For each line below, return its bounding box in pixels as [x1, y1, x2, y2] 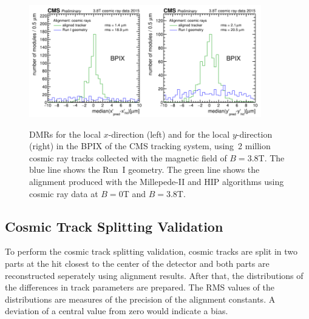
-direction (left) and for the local [108, 127, 230, 140]
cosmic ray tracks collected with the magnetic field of [29, 151, 227, 164]
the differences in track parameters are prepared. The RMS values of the [5, 281, 274, 294]
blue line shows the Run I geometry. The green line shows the [29, 163, 260, 176]
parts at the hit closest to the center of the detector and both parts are [5, 257, 270, 269]
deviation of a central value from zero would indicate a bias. [5, 304, 228, 317]
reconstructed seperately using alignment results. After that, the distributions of [5, 269, 304, 281]
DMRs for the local [29, 127, 101, 140]
